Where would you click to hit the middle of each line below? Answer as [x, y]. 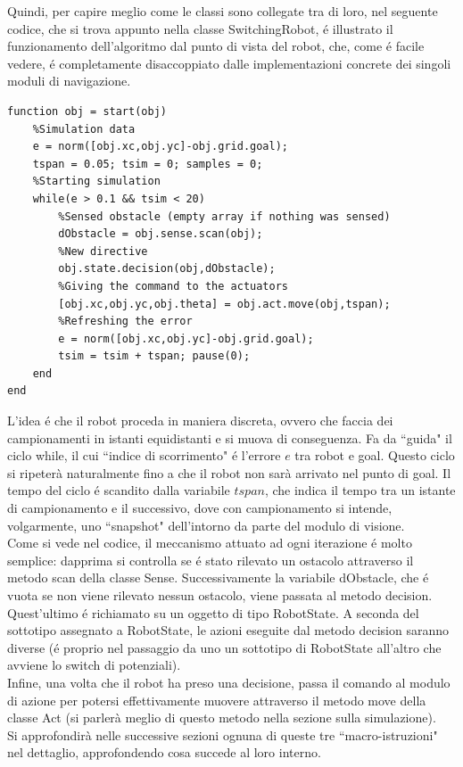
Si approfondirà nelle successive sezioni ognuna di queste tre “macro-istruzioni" [223, 734]
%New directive [103, 251]
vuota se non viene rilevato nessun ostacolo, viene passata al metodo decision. [220, 595]
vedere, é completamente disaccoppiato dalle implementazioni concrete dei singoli [229, 63]
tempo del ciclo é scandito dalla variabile [119, 490]
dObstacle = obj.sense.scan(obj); [161, 234]
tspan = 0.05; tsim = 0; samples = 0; [148, 164]
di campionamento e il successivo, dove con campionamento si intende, [200, 508]
